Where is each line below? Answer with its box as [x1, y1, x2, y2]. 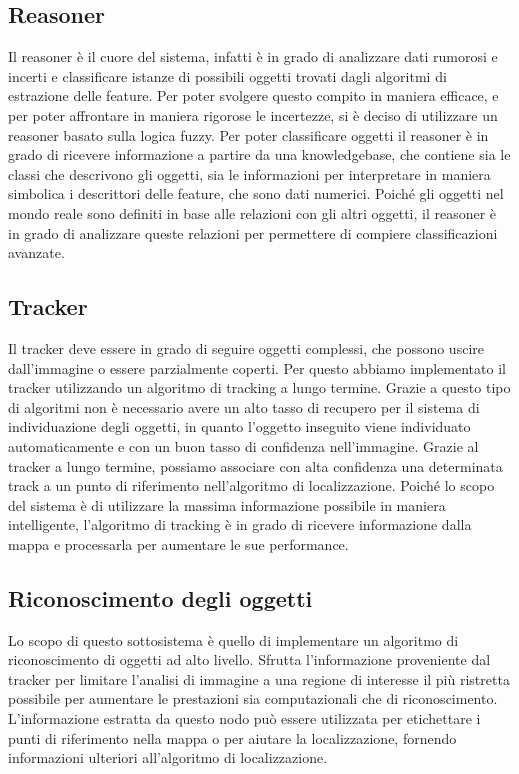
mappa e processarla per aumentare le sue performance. [8, 533, 349, 554]
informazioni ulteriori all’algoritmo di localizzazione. [8, 747, 328, 768]
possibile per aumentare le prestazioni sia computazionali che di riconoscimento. [8, 688, 498, 709]
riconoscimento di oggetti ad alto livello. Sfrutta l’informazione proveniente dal [8, 649, 491, 670]
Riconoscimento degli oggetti [8, 582, 313, 613]
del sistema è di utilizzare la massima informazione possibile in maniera [8, 494, 446, 515]
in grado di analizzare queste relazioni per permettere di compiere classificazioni [8, 222, 498, 243]
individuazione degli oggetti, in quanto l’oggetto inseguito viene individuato [8, 416, 471, 437]
